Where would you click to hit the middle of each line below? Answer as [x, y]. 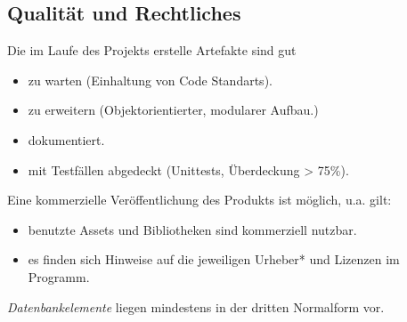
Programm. [59, 276]
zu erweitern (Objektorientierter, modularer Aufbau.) [173, 110]
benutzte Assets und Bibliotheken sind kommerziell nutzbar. [192, 229]
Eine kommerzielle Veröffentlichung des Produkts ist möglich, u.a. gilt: [199, 200]
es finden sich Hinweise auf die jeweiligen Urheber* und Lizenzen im [214, 259]
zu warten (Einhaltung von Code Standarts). [150, 80]
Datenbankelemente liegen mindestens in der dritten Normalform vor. [196, 306]
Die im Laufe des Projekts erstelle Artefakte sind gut [152, 50]
